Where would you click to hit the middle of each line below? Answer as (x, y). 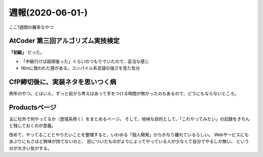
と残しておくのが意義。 (32, 126)
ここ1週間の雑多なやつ (31, 27)
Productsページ (33, 107)
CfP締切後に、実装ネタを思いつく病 (63, 82)
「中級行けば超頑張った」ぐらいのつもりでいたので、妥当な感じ (85, 61)
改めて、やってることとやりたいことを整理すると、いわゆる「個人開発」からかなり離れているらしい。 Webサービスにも (129, 134)
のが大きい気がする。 (30, 148)
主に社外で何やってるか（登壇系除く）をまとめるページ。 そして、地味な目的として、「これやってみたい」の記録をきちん (130, 119)
